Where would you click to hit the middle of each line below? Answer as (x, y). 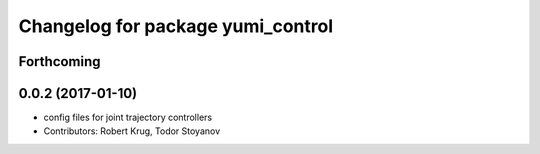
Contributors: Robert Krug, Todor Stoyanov (132, 131)
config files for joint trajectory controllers (128, 117)
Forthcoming (59, 61)
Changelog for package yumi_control (176, 26)
